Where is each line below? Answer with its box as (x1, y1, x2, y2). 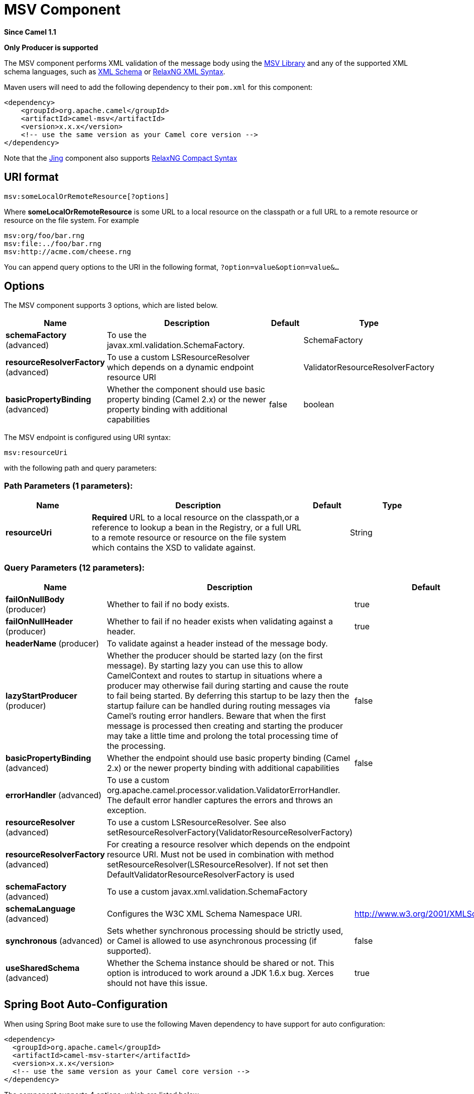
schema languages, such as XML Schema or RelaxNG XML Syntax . (4, 67, 225, 76)
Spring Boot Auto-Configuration (4, 998, 168, 1011)
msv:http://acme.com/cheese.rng (4, 247, 131, 256)
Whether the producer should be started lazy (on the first (106, 650, 323, 661)
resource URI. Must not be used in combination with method (106, 849, 334, 859)
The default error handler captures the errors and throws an (106, 795, 333, 805)
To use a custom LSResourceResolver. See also (106, 817, 286, 827)
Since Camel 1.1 (4, 27, 56, 36)
